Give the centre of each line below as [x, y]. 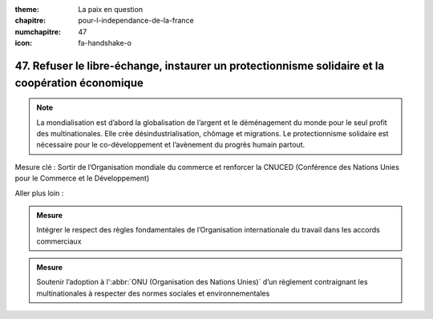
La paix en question [111, 9]
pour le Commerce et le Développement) [82, 178]
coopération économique [79, 83]
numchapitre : [38, 31]
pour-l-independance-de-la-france [136, 21]
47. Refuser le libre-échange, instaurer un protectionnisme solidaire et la [200, 65]
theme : [27, 9]
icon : [24, 43]
